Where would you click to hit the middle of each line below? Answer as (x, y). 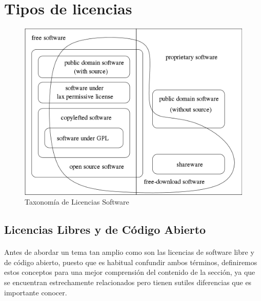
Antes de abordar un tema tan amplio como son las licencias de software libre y (129, 252)
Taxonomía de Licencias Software (77, 202)
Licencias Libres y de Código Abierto (105, 229)
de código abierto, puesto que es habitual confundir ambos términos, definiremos (131, 262)
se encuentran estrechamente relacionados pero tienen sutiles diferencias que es (128, 282)
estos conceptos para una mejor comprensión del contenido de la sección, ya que (130, 272)
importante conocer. (36, 292)
